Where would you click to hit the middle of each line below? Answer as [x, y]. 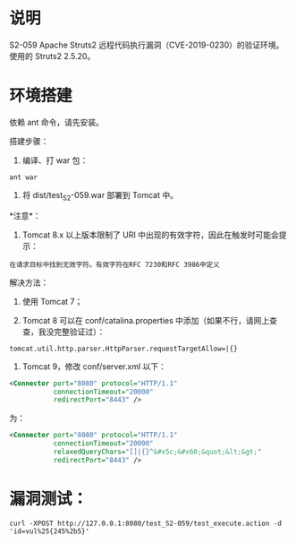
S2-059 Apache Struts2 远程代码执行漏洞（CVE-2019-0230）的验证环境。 [147, 45]
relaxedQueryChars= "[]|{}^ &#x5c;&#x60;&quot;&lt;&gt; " [157, 452]
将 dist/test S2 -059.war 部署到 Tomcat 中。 [100, 196]
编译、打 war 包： [55, 160]
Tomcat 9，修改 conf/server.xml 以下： [94, 366]
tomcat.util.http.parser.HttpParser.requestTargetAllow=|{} [124, 349]
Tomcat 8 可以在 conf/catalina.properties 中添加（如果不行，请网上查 [150, 320]
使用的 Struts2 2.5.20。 [52, 56]
